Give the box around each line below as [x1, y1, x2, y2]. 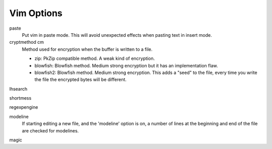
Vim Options [9, 8, 63, 19]
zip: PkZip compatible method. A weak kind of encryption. [34, 55, 155, 61]
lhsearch [9, 86, 28, 92]
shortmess [9, 95, 32, 101]
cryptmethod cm [9, 39, 44, 45]
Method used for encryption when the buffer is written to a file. [22, 46, 153, 52]
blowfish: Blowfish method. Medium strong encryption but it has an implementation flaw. [34, 62, 218, 68]
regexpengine [9, 104, 38, 110]
